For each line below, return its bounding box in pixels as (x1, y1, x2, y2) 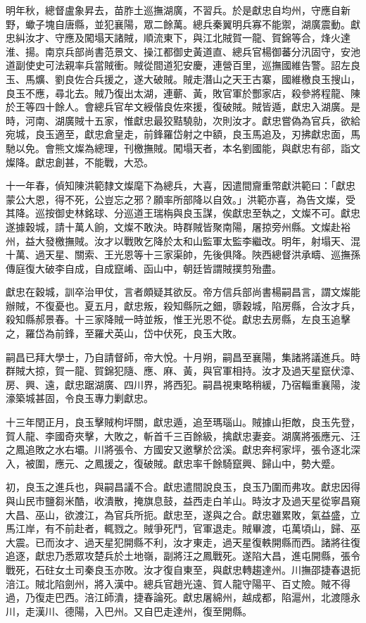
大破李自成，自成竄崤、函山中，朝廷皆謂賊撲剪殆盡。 (34, 260, 282, 275)
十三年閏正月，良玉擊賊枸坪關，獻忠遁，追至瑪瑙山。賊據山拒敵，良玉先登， (6, 415, 360, 429)
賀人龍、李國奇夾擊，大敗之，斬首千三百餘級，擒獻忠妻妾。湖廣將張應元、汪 (6, 428, 360, 443)
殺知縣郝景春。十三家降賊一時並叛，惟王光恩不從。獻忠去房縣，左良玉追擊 (6, 312, 351, 327)
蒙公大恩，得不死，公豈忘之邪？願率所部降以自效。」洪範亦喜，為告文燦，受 (6, 191, 355, 206)
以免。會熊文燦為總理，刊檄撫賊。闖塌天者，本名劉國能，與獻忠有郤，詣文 (15, 140, 360, 155)
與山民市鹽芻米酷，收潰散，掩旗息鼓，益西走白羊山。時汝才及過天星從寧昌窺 (6, 493, 360, 508)
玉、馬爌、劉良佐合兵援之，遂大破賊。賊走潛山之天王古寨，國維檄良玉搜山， (6, 71, 360, 86)
